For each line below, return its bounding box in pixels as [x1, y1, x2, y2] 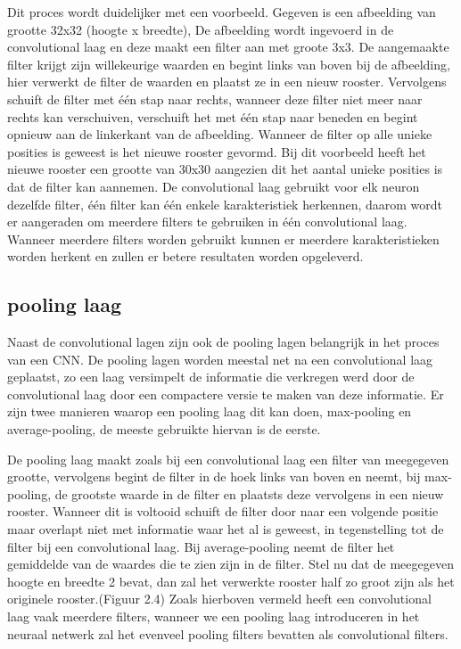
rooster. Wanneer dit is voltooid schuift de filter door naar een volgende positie [7, 502, 439, 521]
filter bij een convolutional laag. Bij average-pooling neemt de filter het [7, 537, 395, 555]
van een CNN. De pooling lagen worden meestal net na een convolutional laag [7, 349, 433, 368]
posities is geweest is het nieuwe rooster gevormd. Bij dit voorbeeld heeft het [7, 142, 426, 160]
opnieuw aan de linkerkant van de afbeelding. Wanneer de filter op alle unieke [7, 125, 432, 144]
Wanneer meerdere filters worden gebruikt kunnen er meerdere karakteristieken [7, 229, 440, 248]
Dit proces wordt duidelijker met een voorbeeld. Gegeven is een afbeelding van [7, 3, 436, 21]
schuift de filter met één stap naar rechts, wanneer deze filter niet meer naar [7, 89, 423, 108]
